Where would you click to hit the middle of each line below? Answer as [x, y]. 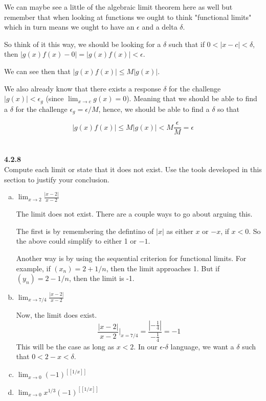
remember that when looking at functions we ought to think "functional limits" [128, 17]
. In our [146, 346]
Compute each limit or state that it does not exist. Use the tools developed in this [133, 169]
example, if [33, 268]
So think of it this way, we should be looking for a [83, 44]
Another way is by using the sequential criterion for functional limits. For [131, 258]
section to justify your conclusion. [57, 179]
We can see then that [37, 71]
